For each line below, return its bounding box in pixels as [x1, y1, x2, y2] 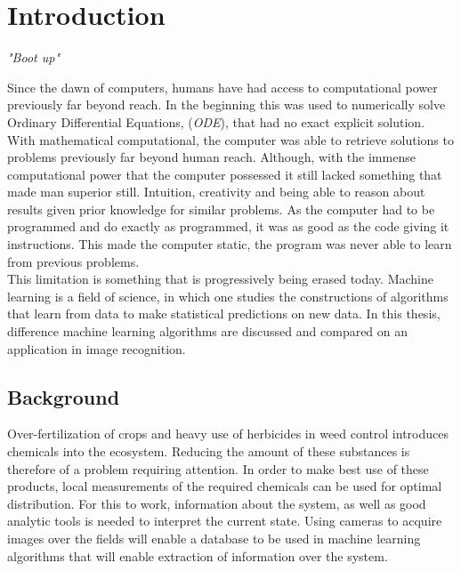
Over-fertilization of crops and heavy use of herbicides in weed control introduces [7, 424, 449, 443]
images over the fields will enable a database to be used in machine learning [7, 528, 421, 547]
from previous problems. [7, 252, 140, 270]
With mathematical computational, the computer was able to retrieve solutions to [7, 130, 454, 149]
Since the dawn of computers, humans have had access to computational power [7, 77, 438, 96]
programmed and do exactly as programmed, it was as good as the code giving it [7, 217, 449, 236]
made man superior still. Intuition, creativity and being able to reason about [7, 182, 425, 201]
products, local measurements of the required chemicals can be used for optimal [7, 477, 442, 495]
